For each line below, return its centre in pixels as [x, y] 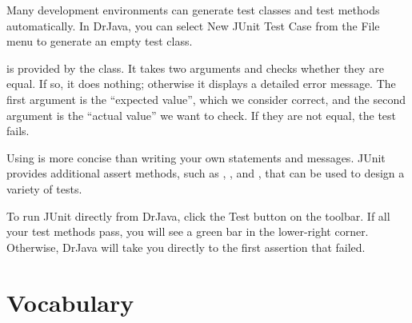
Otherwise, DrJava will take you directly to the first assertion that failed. [186, 247]
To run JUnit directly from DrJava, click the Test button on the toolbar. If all [198, 215]
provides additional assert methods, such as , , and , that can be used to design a [206, 173]
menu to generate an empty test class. [100, 41]
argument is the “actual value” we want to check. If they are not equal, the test [202, 115]
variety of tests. [44, 188]
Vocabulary [70, 302]
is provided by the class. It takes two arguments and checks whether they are [195, 68]
